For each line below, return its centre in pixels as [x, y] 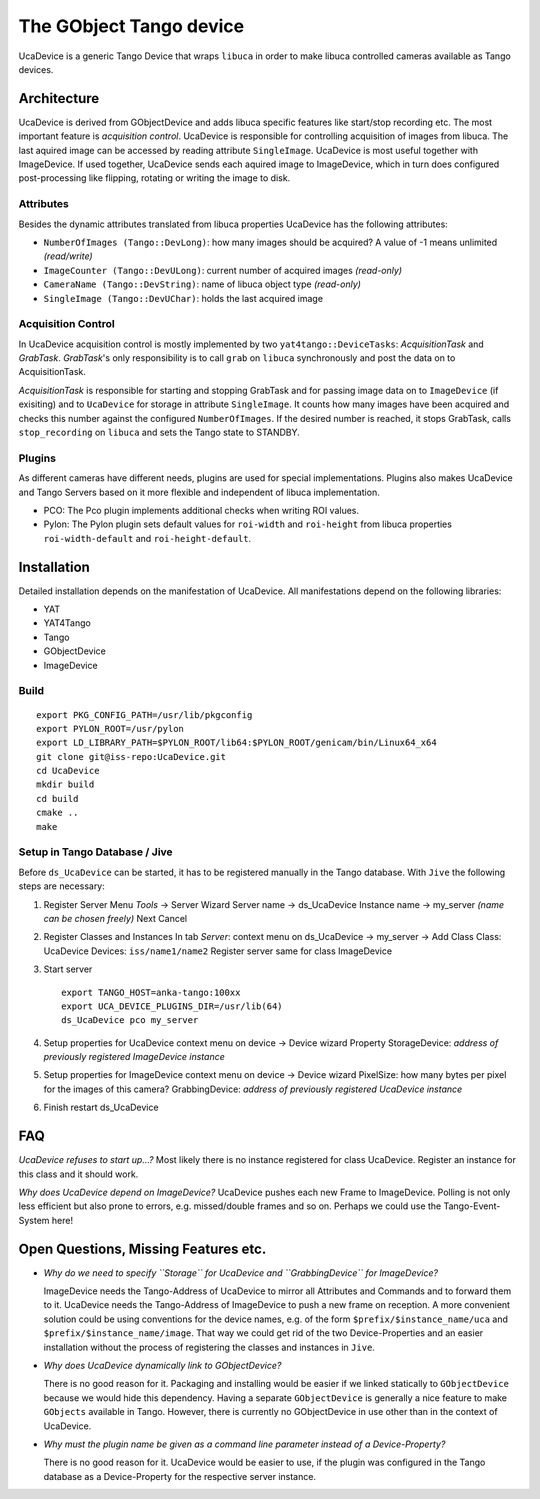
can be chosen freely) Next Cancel [115, 918]
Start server [68, 969]
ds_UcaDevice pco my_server [130, 1020]
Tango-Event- [472, 1206]
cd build [57, 798]
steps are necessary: [61, 886]
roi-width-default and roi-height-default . [147, 538]
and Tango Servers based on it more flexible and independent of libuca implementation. [199, 492]
